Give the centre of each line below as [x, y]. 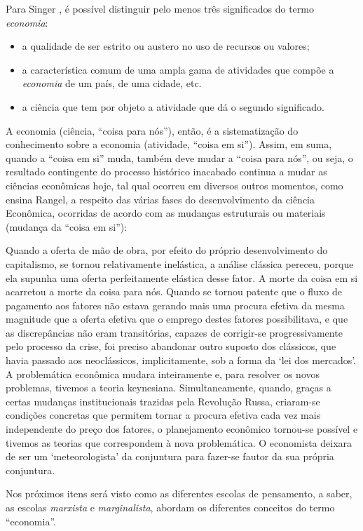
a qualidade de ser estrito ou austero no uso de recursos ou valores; [166, 46]
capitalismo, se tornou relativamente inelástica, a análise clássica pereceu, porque [180, 263]
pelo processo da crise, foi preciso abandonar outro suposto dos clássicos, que [171, 346]
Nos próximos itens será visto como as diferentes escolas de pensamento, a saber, [179, 493]
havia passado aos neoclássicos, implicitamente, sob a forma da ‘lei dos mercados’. [181, 360]
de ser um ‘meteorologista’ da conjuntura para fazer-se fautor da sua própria [170, 456]
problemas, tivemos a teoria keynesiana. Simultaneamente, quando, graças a [169, 388]
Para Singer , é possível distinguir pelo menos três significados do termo [160, 8]
